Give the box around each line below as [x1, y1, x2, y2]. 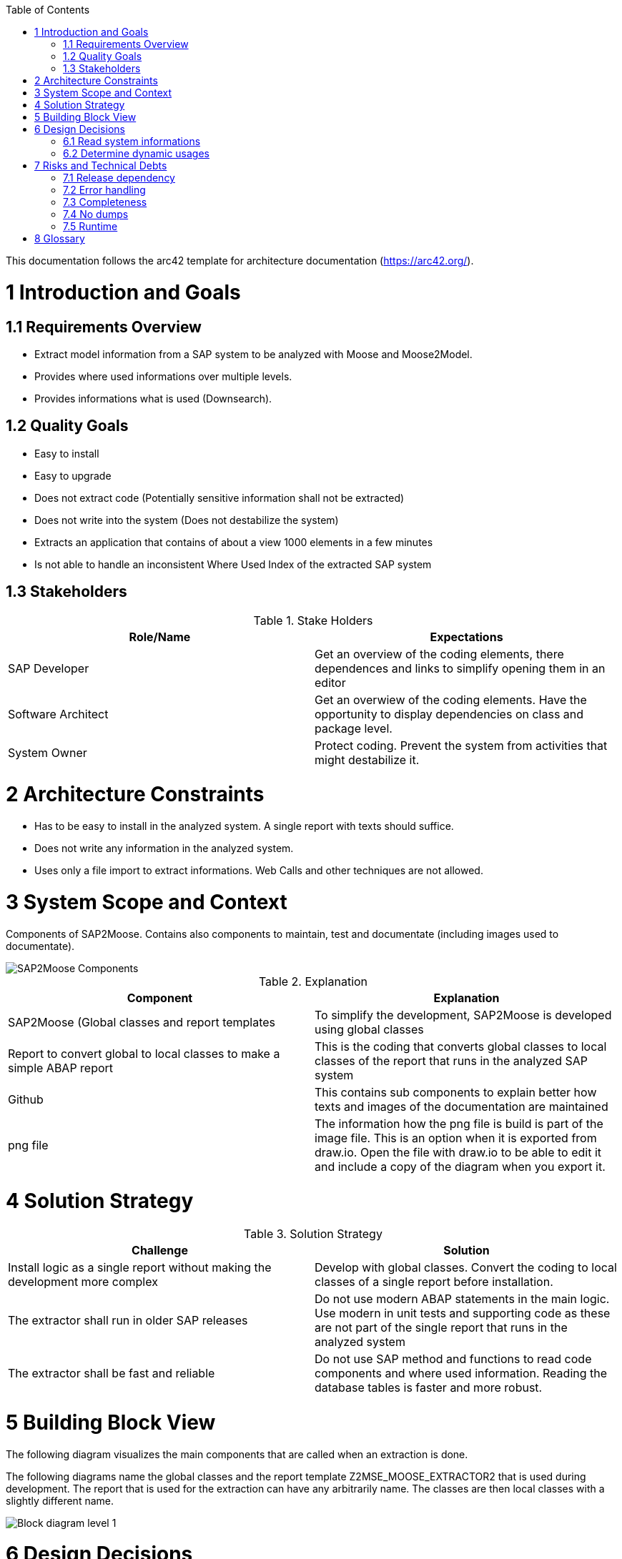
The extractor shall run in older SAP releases [8, 1313, 248, 1328]
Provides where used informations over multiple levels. [34, 370, 292, 382]
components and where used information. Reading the [315, 1366, 608, 1381]
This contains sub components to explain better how [315, 1084, 597, 1099]
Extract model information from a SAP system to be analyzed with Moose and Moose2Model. [34, 347, 473, 360]
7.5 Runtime [63, 220, 118, 232]
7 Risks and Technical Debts [34, 159, 167, 172]
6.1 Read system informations [63, 135, 201, 147]
